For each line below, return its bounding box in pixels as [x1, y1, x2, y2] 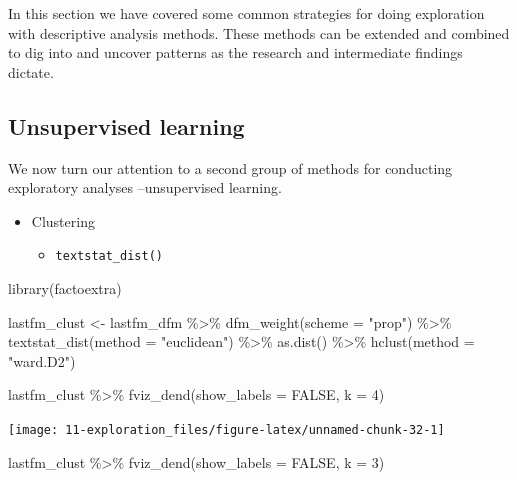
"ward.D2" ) [8, 350, 76, 371]
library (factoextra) [8, 278, 122, 299]
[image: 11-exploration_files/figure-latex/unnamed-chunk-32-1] [8, 422, 445, 437]
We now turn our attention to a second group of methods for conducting [8, 157, 453, 178]
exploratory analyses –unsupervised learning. [8, 177, 282, 198]
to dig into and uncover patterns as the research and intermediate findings [8, 42, 463, 63]
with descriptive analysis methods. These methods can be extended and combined [8, 22, 510, 43]
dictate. [8, 61, 54, 82]
